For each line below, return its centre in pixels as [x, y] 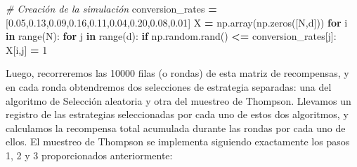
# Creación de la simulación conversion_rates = [111, 8]
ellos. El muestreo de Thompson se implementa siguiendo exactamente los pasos [178, 141]
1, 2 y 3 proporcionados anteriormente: [89, 155]
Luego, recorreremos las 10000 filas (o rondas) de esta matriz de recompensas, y [177, 73]
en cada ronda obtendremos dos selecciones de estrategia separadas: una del [169, 86]
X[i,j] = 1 [27, 49]
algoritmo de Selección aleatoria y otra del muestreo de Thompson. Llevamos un [178, 100]
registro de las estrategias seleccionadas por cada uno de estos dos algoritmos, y [177, 114]
